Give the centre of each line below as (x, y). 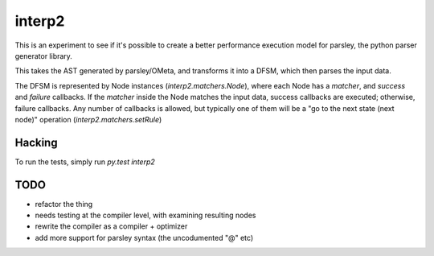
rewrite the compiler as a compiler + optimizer (111, 226)
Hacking (36, 142)
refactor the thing (64, 204)
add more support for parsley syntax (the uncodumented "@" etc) (144, 237)
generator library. (43, 56)
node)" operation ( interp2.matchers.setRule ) (88, 119)
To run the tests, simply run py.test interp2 (85, 162)
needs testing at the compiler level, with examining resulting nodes (145, 215)
